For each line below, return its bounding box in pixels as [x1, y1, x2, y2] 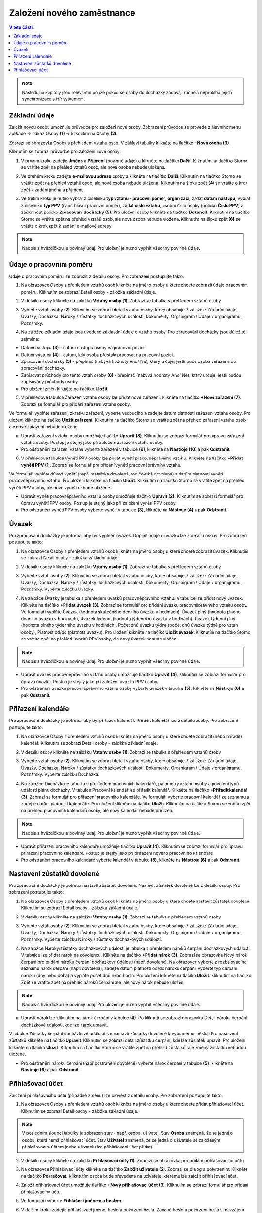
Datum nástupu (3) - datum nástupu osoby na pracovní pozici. [21, 345, 146, 351]
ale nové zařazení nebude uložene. [9, 424, 79, 429]
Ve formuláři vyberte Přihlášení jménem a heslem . [21, 1197, 123, 1203]
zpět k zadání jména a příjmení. [21, 187, 83, 193]
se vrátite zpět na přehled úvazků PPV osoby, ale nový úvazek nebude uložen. [21, 636, 178, 642]
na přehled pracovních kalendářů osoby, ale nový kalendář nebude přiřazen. [21, 808, 174, 814]
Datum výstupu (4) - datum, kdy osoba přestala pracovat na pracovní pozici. [21, 352, 174, 358]
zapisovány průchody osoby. [21, 379, 79, 385]
